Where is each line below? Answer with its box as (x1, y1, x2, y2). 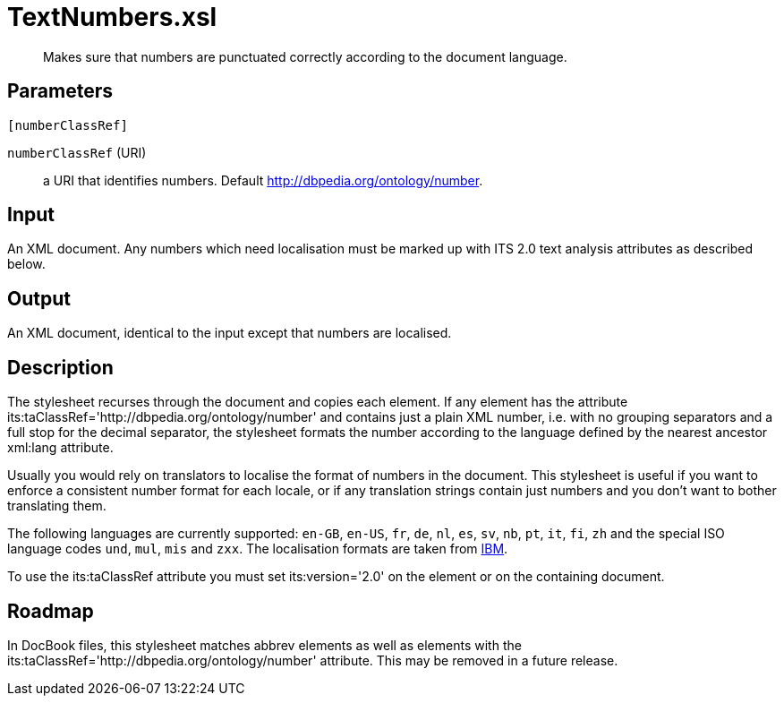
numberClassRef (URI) (7, 144, 147, 160)
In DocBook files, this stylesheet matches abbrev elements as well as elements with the (7, 637, 522, 653)
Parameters (7, 80, 113, 103)
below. (7, 256, 46, 272)
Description (7, 356, 114, 379)
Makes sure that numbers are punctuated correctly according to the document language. (43, 48, 567, 64)
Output (7, 287, 71, 310)
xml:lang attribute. (7, 440, 114, 456)
